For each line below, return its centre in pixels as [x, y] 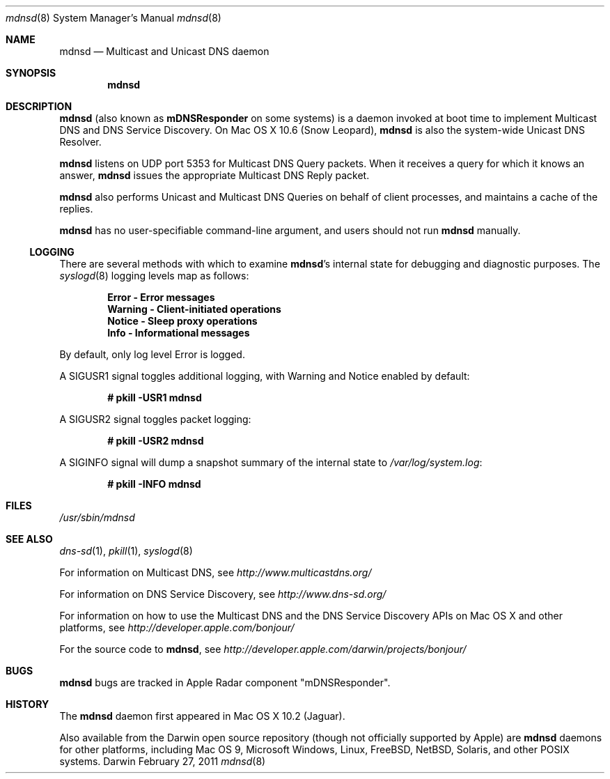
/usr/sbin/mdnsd [97, 517]
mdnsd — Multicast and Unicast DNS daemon [164, 51]
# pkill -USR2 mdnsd [156, 441]
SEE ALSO [29, 539]
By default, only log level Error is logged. [152, 354]
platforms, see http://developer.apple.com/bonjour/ [177, 627]
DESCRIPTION [39, 106]
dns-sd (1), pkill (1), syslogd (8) [126, 551]
